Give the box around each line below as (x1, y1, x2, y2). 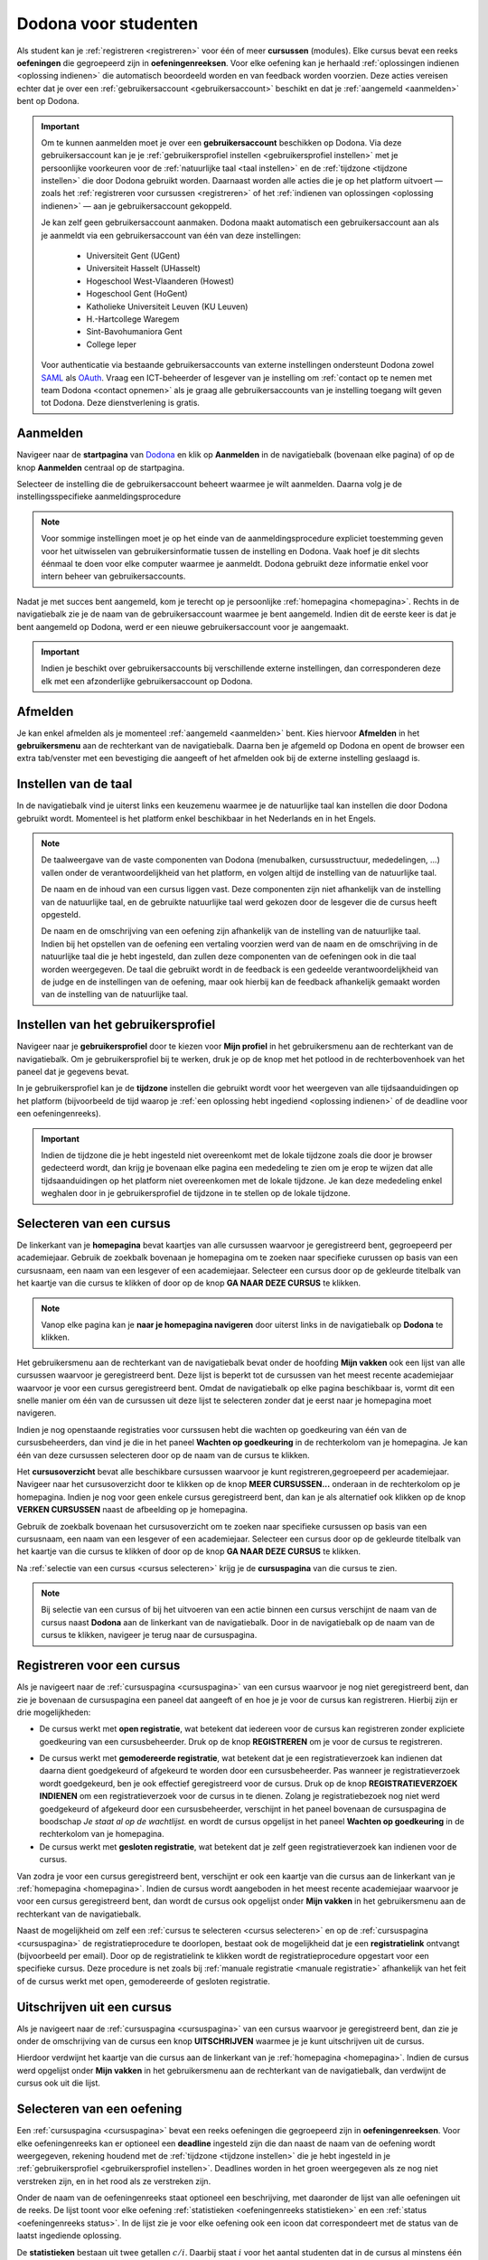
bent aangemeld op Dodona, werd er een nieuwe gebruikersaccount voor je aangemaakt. (16, 621, 350, 632)
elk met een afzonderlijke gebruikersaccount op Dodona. (41, 675, 253, 686)
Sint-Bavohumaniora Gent (86, 326, 183, 337)
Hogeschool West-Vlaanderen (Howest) (86, 276, 235, 287)
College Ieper (86, 339, 137, 350)
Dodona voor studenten (16, 14, 199, 33)
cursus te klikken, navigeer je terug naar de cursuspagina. (41, 1630, 258, 1641)
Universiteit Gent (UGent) (86, 250, 181, 261)
